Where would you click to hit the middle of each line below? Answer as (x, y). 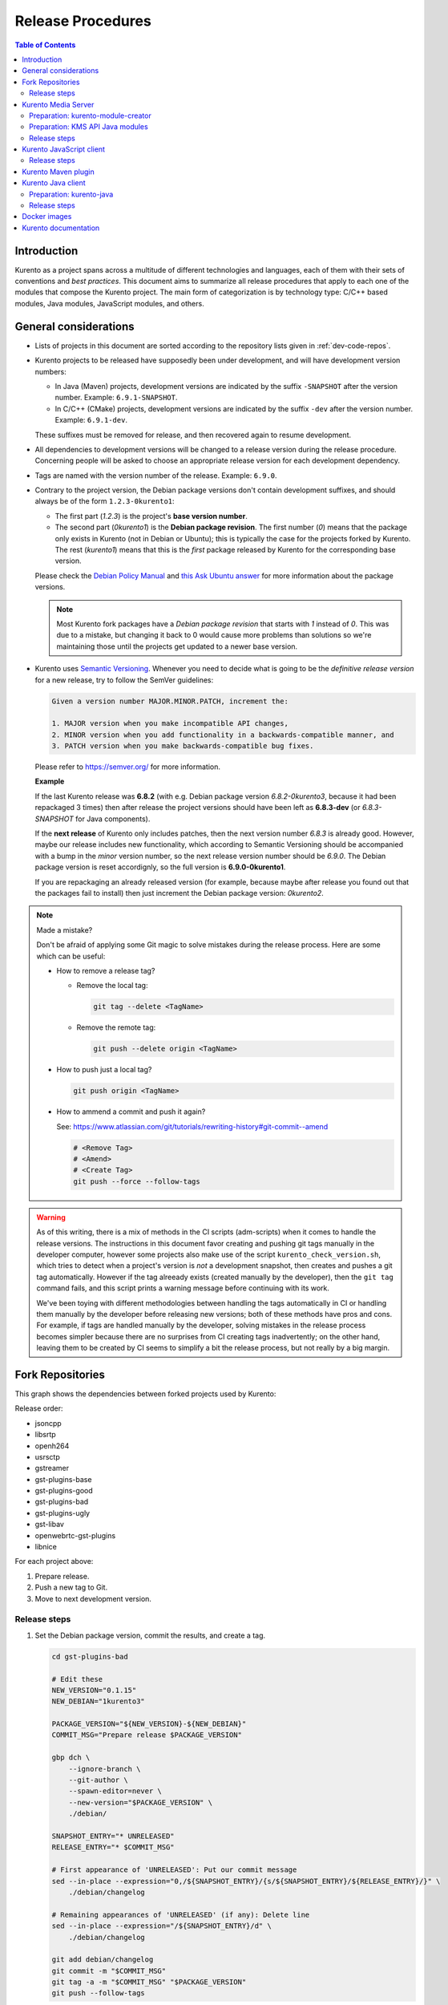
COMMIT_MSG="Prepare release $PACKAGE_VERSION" (147, 1735)
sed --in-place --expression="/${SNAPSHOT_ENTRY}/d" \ (161, 1926)
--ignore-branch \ (105, 1769)
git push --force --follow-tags (137, 1181)
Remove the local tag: (112, 986)
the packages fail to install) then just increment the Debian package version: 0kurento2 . (179, 893)
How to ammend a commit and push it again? (131, 1112)
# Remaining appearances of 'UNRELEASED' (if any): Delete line (181, 1914)
